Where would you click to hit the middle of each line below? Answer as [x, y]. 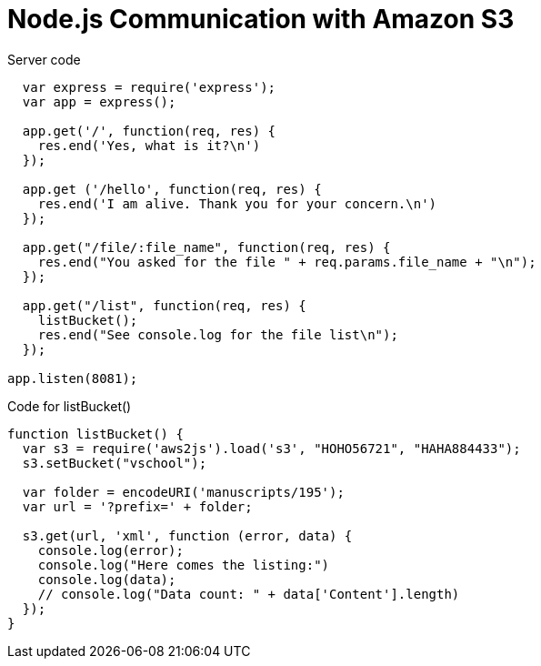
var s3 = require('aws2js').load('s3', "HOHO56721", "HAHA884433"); [271, 448]
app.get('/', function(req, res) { [149, 131]
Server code [44, 59]
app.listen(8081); [73, 378]
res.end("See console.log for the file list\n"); [218, 334]
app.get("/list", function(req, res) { [164, 305]
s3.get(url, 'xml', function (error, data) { [187, 535]
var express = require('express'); [149, 87]
